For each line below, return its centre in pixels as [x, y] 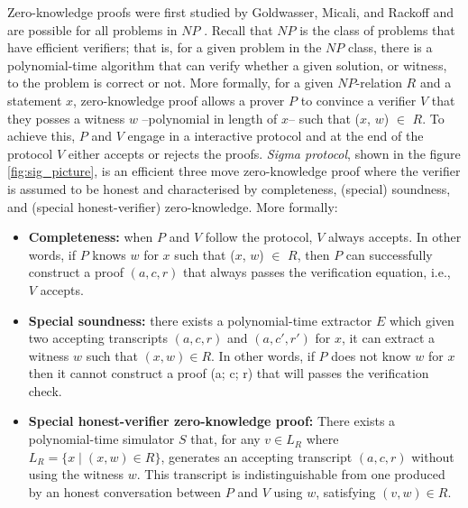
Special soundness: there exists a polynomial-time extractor [200, 320]
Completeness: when [91, 237]
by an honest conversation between [125, 491]
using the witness [76, 474]
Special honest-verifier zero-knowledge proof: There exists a [212, 421]
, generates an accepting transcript [257, 456]
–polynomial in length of [210, 118]
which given [422, 320]
